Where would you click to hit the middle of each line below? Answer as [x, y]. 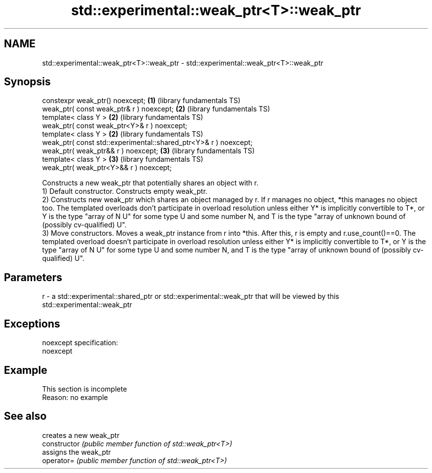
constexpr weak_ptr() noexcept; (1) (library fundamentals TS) [141, 101]
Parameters [33, 277]
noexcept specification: [80, 343]
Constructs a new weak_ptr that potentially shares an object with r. [150, 183]
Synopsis [27, 82]
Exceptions [32, 324]
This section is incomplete [85, 389]
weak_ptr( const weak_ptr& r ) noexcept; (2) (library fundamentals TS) [156, 109]
